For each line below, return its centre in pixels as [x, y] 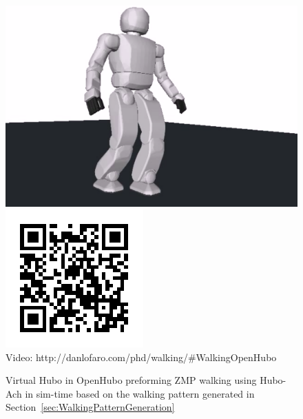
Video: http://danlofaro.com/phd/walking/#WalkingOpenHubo [141, 357]
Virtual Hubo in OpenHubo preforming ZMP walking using [131, 380]
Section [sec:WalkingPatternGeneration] [90, 407]
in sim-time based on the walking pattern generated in [140, 393]
